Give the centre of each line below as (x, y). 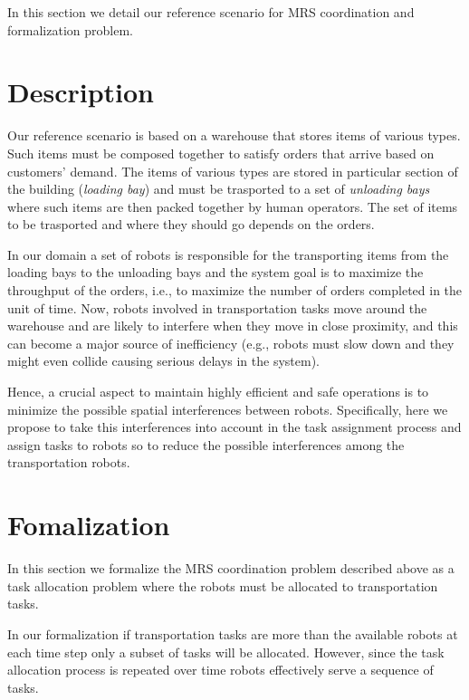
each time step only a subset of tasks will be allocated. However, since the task (226, 652)
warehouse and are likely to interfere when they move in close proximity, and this (233, 326)
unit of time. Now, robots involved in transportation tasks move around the (217, 307)
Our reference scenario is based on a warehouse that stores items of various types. (234, 135)
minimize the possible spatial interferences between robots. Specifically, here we (228, 409)
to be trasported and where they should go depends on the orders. (191, 224)
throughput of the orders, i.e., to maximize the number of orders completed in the (235, 290)
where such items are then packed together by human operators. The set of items (233, 206)
